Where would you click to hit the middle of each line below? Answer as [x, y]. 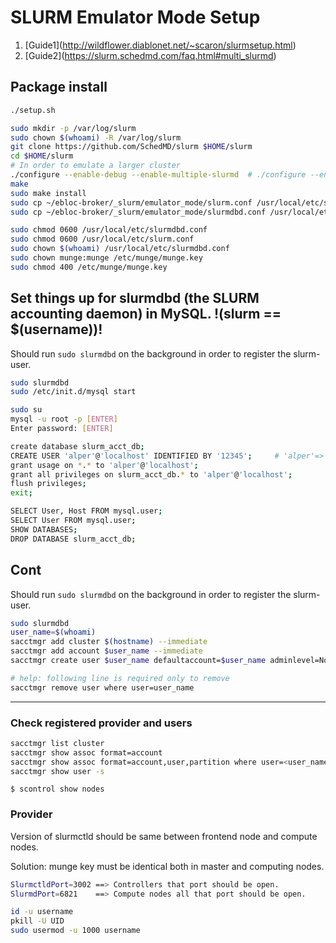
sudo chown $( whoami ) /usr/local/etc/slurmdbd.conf [120, 249]
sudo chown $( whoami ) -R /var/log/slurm [96, 137]
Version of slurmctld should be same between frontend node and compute [164, 836]
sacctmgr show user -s [57, 771]
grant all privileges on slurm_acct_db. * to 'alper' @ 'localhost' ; [151, 474]
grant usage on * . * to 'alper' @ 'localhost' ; [104, 465]
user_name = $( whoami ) [53, 632]
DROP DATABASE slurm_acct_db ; [73, 539]
